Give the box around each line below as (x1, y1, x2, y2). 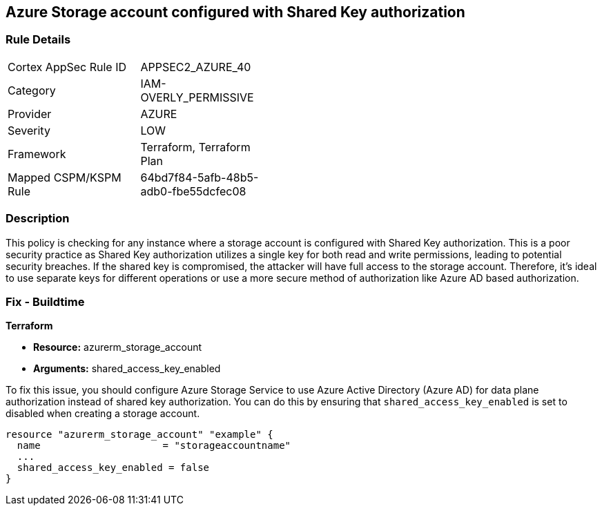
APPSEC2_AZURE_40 (140, 59, 251, 74)
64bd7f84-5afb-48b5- (140, 170, 259, 184)
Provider (8, 106, 52, 121)
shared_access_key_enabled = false (17, 462, 210, 474)
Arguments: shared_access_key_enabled (33, 363, 221, 375)
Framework (8, 146, 66, 161)
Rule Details (6, 32, 71, 47)
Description (6, 211, 70, 226)
